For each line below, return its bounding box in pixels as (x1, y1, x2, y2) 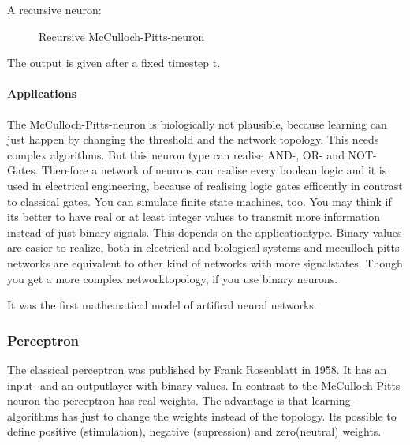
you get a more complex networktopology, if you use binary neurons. (7, 270, 338, 286)
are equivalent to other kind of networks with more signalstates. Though (53, 254, 403, 271)
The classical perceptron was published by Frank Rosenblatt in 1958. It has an (7, 361, 387, 377)
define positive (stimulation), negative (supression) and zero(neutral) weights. (7, 423, 382, 439)
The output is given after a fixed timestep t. (7, 54, 221, 71)
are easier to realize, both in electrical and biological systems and (7, 239, 322, 256)
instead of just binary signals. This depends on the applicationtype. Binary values (7, 223, 402, 240)
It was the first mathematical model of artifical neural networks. (7, 297, 317, 313)
